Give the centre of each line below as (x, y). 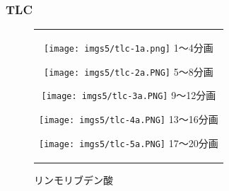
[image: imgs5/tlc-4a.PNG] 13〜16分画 (129, 118)
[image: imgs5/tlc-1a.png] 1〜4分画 (129, 47)
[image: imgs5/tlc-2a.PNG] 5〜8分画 (129, 71)
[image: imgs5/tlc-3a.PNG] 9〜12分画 (129, 95)
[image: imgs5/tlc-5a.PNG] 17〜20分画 (129, 143)
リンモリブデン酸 (74, 179)
